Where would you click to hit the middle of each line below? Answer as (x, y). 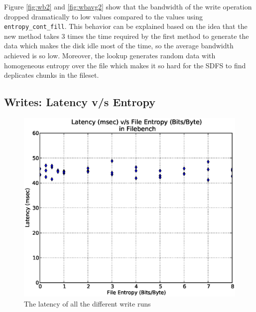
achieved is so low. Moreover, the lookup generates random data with (110, 56)
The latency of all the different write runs (87, 303)
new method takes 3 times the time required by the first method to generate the (127, 36)
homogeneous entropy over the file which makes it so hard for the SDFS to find (125, 65)
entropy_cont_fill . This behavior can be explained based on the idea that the (126, 26)
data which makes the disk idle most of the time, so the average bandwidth (119, 46)
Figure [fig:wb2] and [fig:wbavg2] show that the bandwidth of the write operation (128, 6)
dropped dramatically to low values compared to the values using (103, 16)
